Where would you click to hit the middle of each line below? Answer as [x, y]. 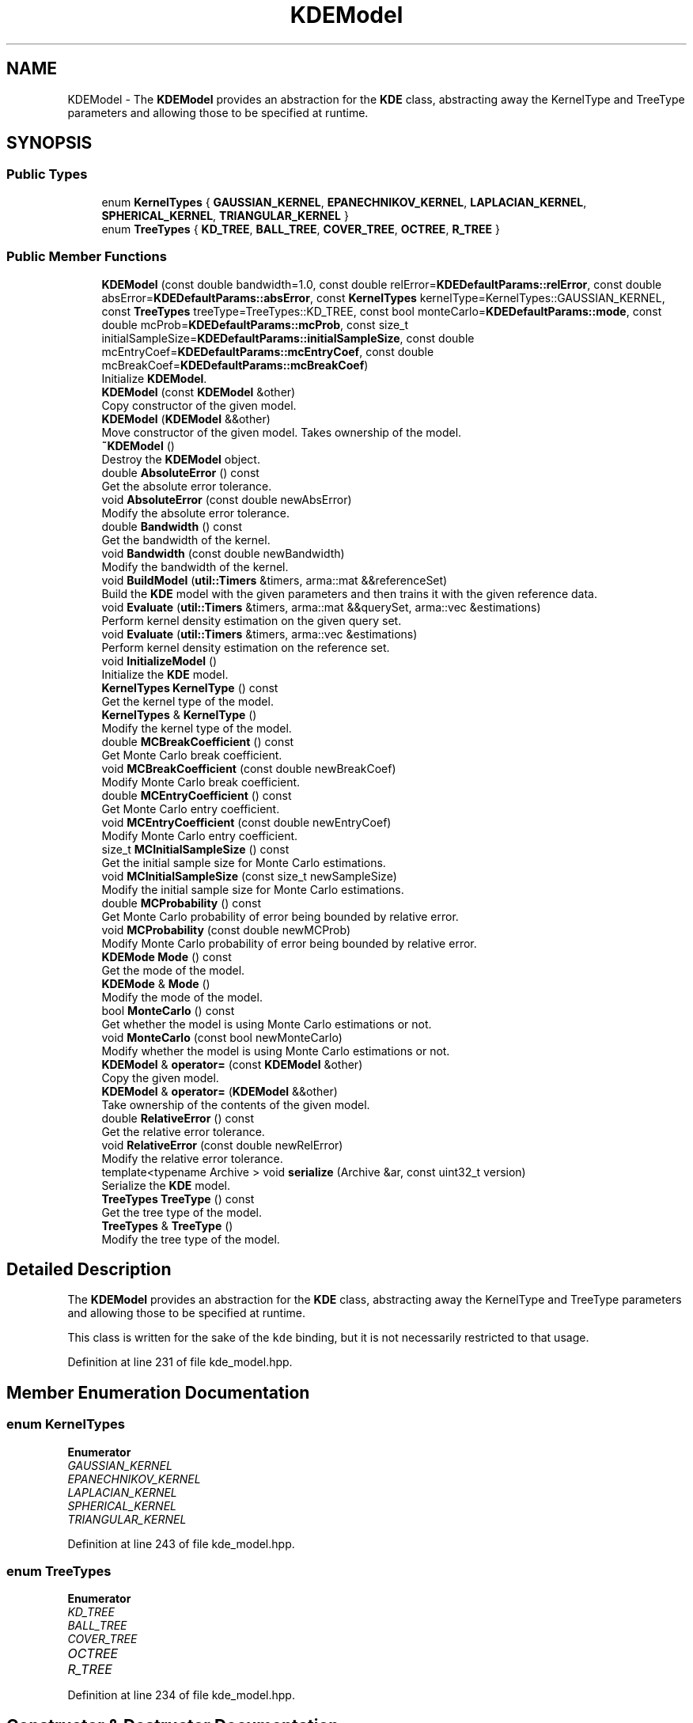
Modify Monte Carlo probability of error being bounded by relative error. [289, 943]
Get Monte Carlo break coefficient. [192, 755]
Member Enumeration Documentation [158, 1392]
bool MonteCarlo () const [168, 1010]
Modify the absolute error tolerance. [196, 513]
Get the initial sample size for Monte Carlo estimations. [244, 862]
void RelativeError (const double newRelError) [222, 1145]
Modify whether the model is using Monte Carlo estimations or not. [276, 1051]
